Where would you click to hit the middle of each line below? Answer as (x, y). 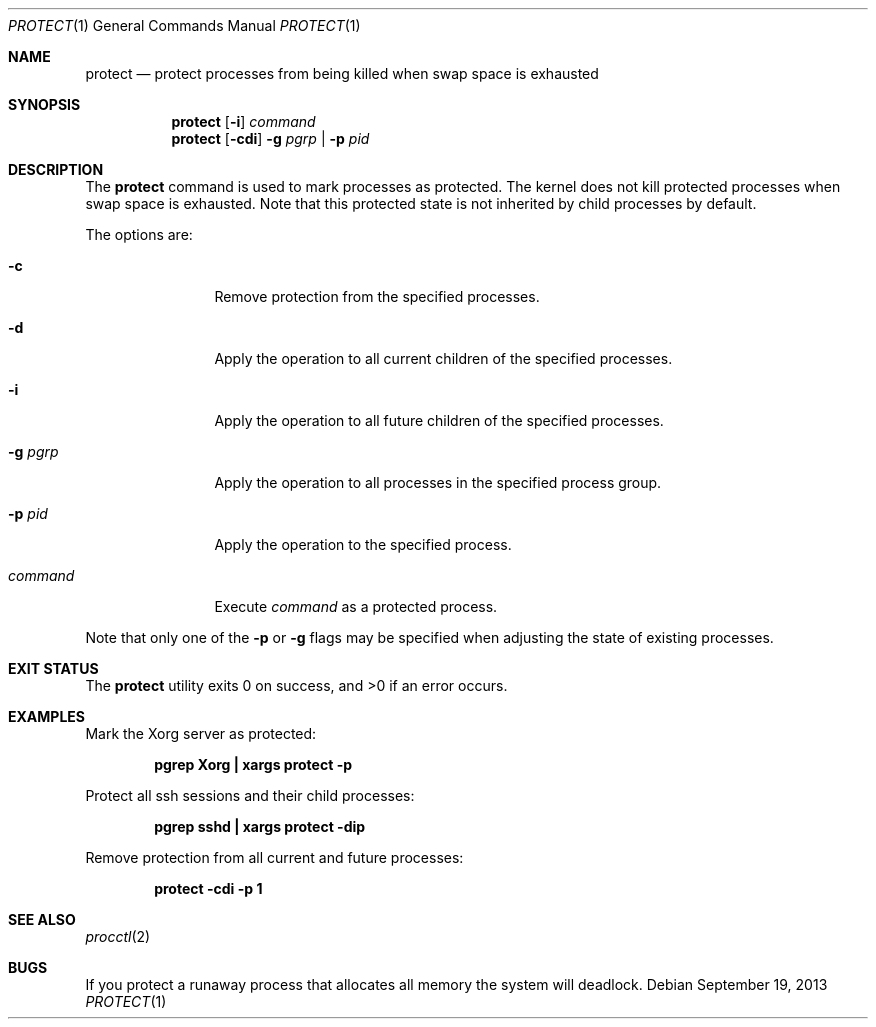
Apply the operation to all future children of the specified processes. (439, 420)
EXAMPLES (46, 716)
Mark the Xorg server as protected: (201, 733)
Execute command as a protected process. (356, 606)
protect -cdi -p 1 (208, 888)
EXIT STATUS (53, 668)
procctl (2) (118, 936)
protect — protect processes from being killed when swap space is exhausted (342, 73)
